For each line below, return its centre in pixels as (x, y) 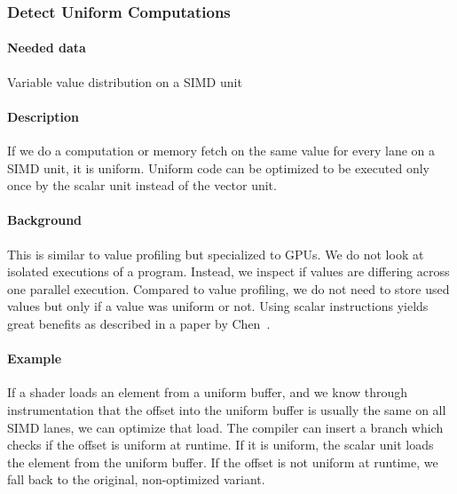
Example (35, 359)
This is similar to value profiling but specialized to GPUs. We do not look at (216, 254)
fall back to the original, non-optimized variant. (136, 479)
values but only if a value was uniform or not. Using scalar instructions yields (218, 306)
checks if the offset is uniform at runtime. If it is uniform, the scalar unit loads (221, 445)
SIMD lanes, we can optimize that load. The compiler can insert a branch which (225, 427)
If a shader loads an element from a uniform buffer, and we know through (208, 392)
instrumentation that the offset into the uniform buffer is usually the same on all (227, 409)
